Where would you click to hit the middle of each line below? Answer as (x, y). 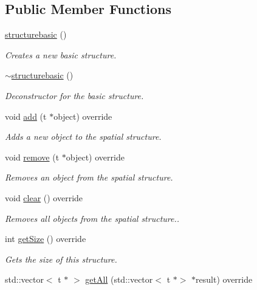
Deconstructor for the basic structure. (74, 95)
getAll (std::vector (119, 279)
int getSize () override (46, 239)
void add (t (26, 116)
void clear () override (44, 197)
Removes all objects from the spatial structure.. (92, 218)
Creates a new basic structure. (61, 54)
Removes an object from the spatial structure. (89, 177)
